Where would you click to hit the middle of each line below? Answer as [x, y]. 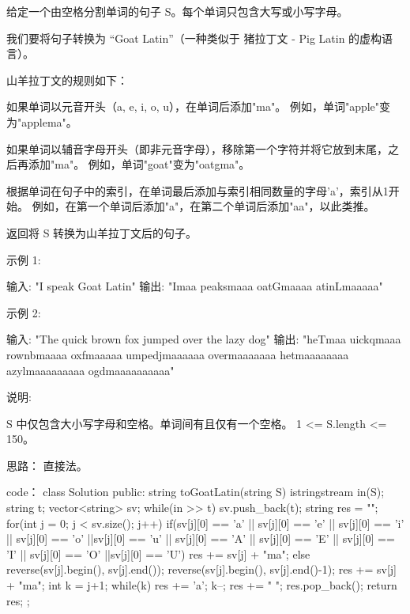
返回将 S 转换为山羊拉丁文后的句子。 [102, 232]
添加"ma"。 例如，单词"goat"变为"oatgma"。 [139, 164]
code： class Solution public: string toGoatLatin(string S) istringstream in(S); [196, 492]
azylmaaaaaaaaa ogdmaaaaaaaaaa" [90, 370]
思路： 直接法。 [47, 465]
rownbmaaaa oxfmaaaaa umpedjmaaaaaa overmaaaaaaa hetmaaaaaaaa [178, 354]
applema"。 [49, 121]
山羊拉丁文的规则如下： [67, 80]
